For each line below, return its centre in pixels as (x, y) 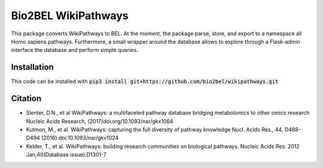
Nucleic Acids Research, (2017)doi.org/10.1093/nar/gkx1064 (100, 121)
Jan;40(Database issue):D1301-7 (66, 155)
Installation (32, 67)
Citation (26, 99)
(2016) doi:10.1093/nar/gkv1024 (80, 138)
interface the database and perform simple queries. (74, 50)
